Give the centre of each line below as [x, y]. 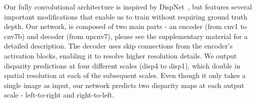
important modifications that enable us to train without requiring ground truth [126, 16]
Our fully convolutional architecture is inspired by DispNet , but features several [128, 6]
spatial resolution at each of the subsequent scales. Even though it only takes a [125, 75]
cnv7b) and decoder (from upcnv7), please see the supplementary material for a [126, 36]
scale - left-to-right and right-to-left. [59, 95]
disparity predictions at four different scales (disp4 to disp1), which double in [122, 65]
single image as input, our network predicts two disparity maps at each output [124, 85]
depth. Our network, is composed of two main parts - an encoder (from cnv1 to [125, 26]
